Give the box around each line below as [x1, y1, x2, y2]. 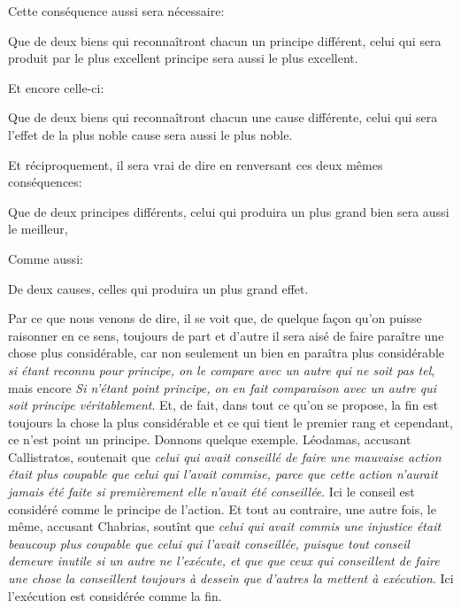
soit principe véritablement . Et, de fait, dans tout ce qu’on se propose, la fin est [8, 396, 439, 414]
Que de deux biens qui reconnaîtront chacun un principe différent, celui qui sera [8, 31, 442, 50]
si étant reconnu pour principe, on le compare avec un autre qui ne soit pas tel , [8, 360, 435, 379]
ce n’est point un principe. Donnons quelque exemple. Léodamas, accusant [8, 430, 411, 449]
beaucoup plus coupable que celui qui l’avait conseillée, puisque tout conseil [8, 534, 410, 552]
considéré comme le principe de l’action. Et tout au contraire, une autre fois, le [8, 499, 436, 518]
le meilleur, [8, 219, 68, 238]
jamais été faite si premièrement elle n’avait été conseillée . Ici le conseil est [8, 482, 415, 501]
